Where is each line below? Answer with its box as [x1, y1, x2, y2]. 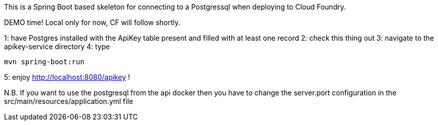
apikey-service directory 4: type [4, 42, 110, 51]
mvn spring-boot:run [4, 58, 85, 66]
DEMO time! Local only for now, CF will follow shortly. [4, 18, 181, 27]
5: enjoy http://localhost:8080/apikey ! [4, 73, 130, 81]
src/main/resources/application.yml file [4, 97, 133, 105]
